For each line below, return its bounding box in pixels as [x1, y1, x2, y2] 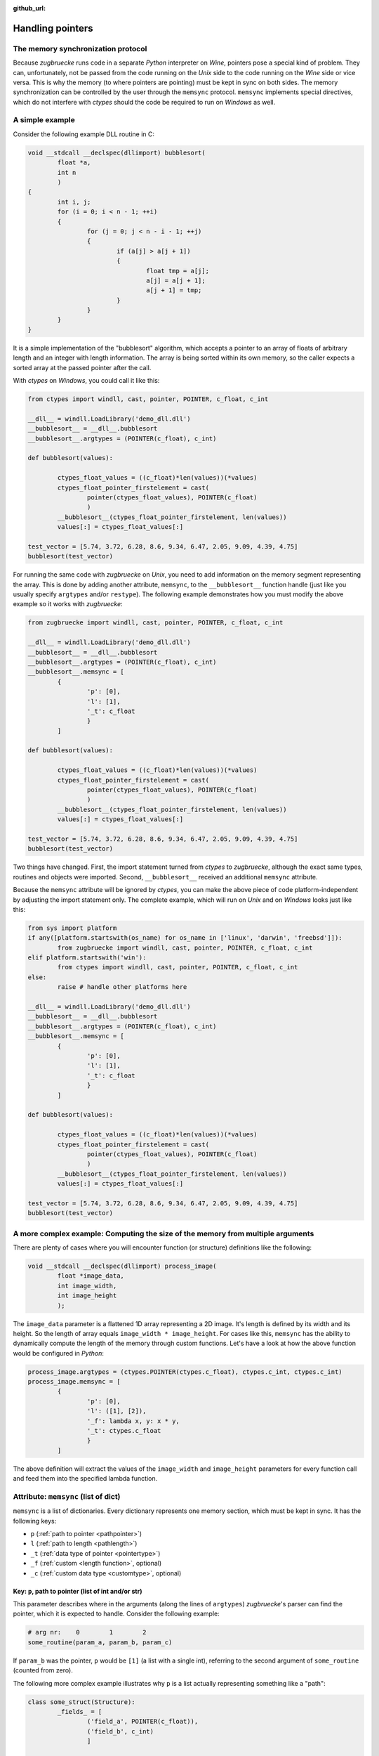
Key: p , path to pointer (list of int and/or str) [13, 1587, 142, 1595]
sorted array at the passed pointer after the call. [13, 363, 152, 372]
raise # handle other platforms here [57, 983, 187, 991]
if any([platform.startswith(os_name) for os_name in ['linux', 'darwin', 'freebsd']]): [27, 934, 343, 942]
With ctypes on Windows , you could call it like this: [13, 376, 160, 385]
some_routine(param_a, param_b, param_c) [27, 1638, 173, 1646]
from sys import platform [27, 924, 117, 932]
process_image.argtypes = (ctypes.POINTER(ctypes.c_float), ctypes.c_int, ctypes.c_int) [27, 1368, 343, 1376]
